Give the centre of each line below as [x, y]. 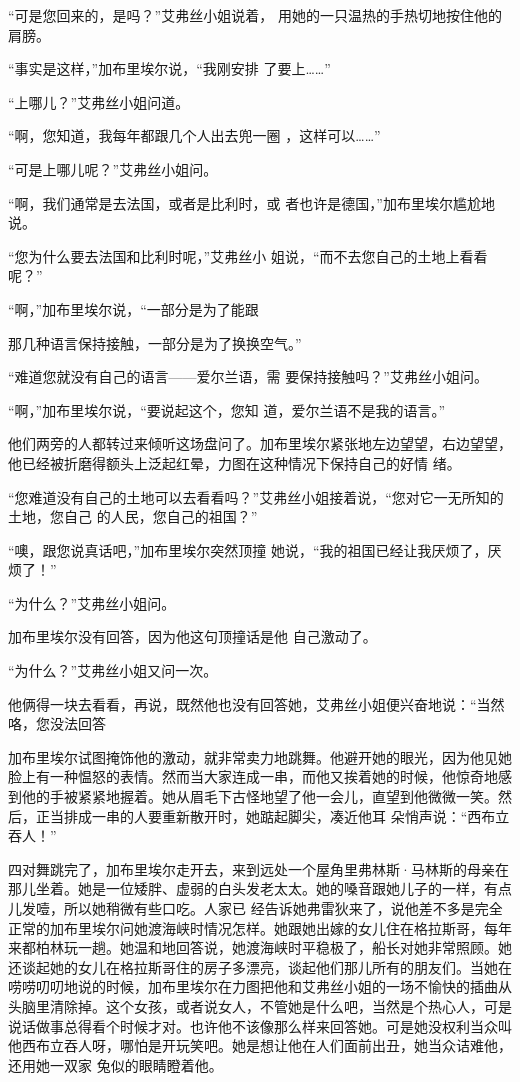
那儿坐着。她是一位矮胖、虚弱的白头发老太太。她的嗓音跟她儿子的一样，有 [253, 888]
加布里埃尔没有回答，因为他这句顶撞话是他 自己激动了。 [192, 636]
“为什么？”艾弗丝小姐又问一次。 [113, 670]
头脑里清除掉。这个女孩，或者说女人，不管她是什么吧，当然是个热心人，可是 [260, 1005]
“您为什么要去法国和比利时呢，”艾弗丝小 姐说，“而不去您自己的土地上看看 [248, 255]
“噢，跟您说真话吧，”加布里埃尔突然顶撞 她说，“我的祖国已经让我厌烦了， [248, 549]
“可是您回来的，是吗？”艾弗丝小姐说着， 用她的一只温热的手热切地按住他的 [255, 15]
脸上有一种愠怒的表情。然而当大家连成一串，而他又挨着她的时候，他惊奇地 [253, 776]
